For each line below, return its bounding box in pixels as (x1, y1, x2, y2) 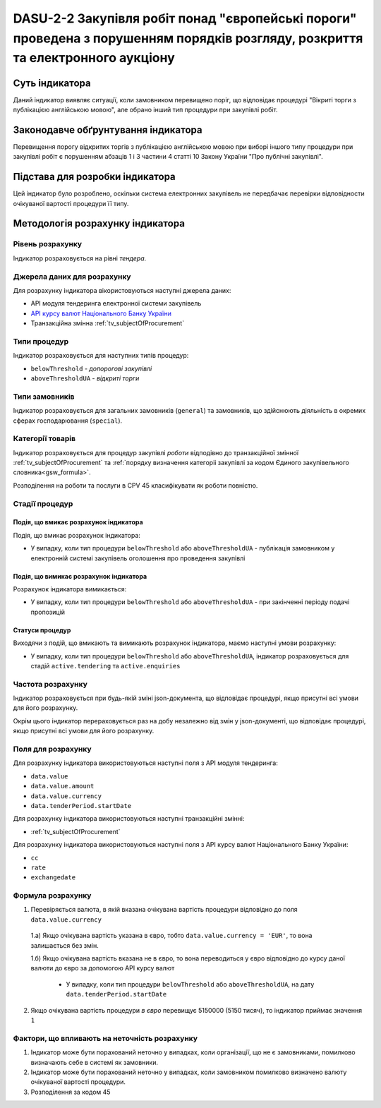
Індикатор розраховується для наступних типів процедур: (13, 351, 189, 360)
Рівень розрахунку (13, 239, 83, 249)
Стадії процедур (13, 498, 73, 508)
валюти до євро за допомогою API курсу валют (30, 964, 175, 972)
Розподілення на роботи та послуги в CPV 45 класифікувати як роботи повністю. (13, 481, 258, 490)
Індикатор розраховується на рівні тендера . (13, 254, 147, 263)
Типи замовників (13, 392, 75, 402)
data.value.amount (30, 782, 95, 790)
